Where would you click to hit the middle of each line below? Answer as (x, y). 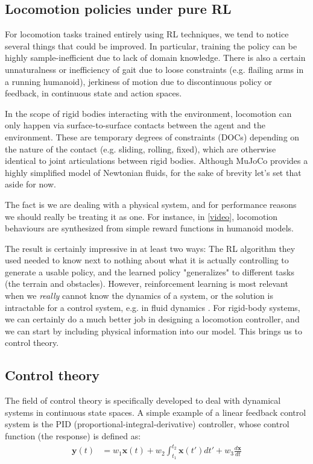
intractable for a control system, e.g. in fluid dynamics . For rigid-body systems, (153, 307)
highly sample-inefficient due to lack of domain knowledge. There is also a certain (155, 58)
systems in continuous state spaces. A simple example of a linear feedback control (156, 412)
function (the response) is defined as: (73, 436)
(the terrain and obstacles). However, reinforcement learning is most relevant (147, 284)
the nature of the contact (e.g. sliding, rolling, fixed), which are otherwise (141, 149)
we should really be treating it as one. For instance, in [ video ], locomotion (141, 216)
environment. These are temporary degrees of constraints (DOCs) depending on (152, 136)
